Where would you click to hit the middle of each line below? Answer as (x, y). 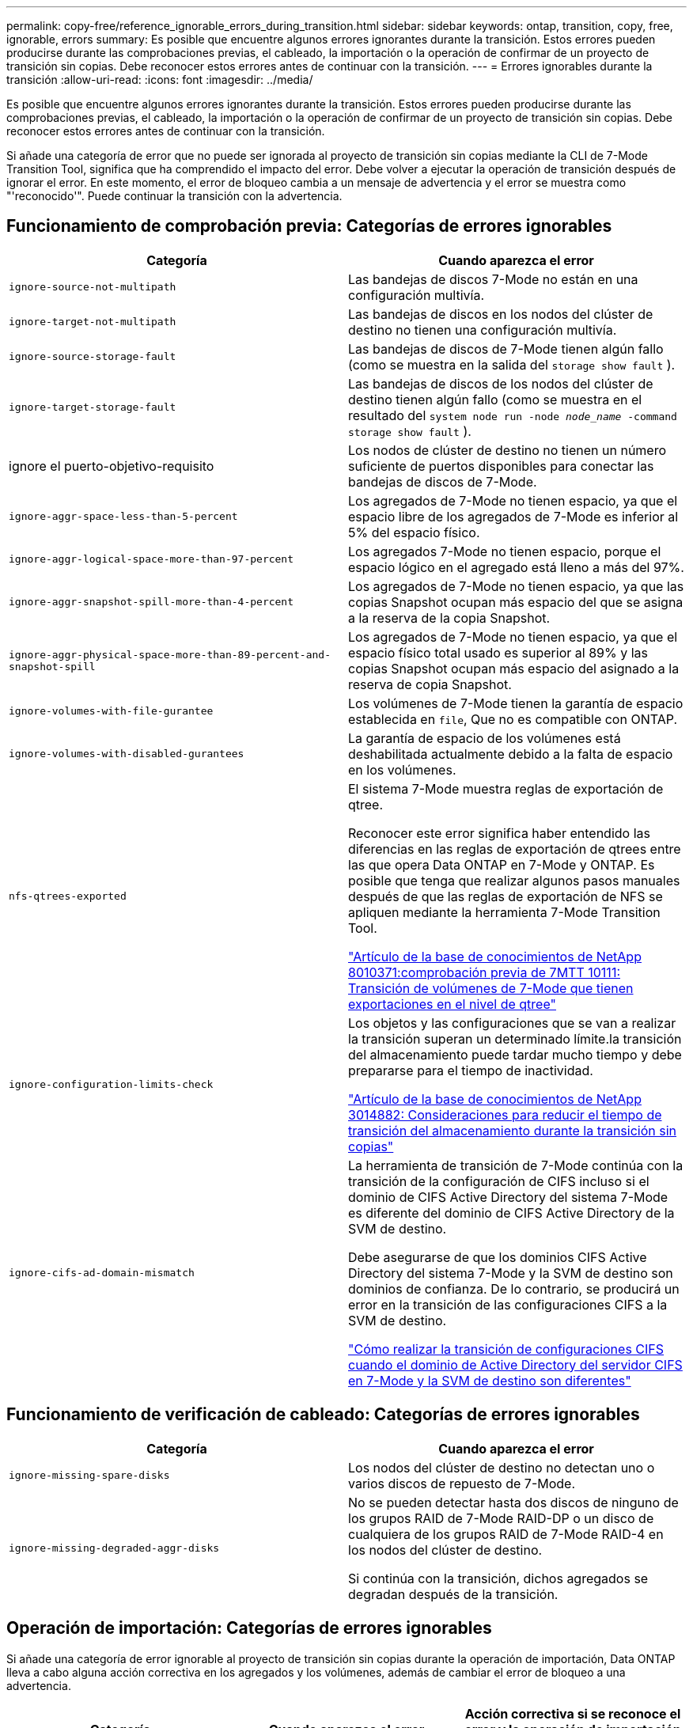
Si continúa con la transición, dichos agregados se (498, 1578)
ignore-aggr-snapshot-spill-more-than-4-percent (151, 602)
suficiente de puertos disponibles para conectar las (501, 466)
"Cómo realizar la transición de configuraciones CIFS (506, 1349)
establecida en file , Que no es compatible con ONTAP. (513, 719)
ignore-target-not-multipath (93, 322)
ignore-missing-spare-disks (89, 1476)
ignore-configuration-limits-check (111, 1085)
